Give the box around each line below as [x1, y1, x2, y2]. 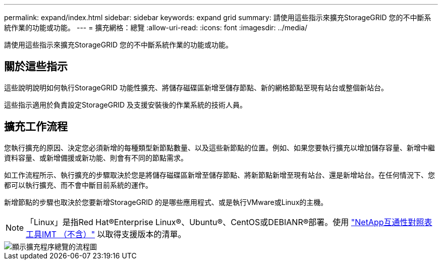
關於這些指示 [4, 60, 68, 73]
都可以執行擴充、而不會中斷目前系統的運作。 [4, 180, 152, 189]
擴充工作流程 [4, 120, 68, 133]
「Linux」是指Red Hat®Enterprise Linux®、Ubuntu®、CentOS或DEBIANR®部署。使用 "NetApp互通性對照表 [26, 217, 432, 227]
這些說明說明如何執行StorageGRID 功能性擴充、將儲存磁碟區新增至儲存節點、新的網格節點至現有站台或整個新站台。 [4, 83, 388, 92]
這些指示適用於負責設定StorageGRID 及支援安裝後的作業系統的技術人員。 [4, 100, 247, 109]
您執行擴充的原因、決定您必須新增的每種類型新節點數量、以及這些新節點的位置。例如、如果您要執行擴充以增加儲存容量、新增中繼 [4, 143, 435, 152]
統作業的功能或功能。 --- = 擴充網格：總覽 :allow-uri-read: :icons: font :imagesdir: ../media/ [4, 23, 308, 32]
